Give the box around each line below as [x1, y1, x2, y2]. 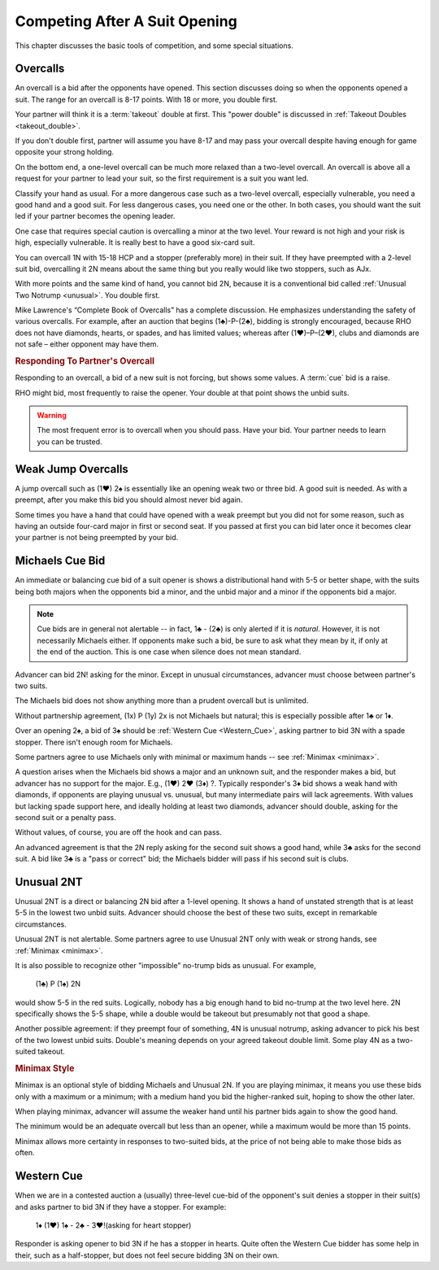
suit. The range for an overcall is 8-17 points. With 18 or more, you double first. [15, 94, 278, 104]
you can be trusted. [37, 436, 102, 447]
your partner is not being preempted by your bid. [15, 533, 179, 543]
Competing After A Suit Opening [15, 12, 237, 30]
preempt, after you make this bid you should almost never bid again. [15, 495, 243, 504]
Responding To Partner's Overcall [15, 356, 154, 367]
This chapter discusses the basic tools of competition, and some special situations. [15, 41, 294, 50]
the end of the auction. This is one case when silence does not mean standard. [37, 647, 302, 657]
